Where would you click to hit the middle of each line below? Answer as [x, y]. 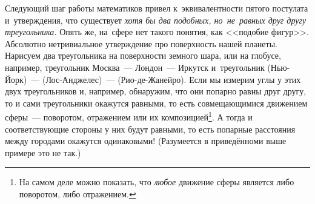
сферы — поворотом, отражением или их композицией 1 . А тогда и [129, 116]
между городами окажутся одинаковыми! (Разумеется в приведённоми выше [146, 141]
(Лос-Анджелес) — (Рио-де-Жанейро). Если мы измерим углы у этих [172, 79]
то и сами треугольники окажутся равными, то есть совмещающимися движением [156, 103]
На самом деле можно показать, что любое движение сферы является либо [157, 182]
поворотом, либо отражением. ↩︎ [78, 193]
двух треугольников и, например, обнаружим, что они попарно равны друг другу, [156, 91]
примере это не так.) [43, 152]
